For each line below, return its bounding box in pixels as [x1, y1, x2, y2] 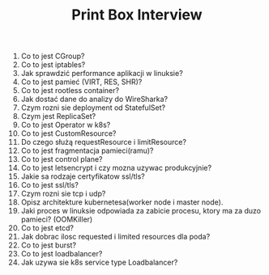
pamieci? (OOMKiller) [20, 214, 93, 224]
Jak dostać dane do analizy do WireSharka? [20, 95, 169, 104]
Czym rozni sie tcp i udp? [20, 188, 106, 199]
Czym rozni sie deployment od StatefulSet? [20, 103, 165, 112]
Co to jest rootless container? [20, 86, 120, 95]
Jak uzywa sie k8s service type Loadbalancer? [20, 257, 178, 268]
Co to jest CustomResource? [20, 129, 117, 138]
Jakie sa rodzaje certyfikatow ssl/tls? [20, 171, 145, 181]
